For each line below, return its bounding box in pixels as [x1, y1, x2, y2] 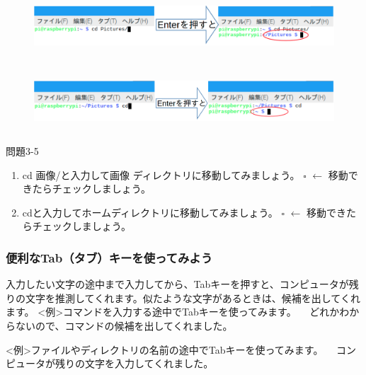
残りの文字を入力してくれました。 [55, 356, 214, 371]
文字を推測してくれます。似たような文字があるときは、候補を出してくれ [25, 290, 360, 305]
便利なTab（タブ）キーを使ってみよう [6, 248, 213, 266]
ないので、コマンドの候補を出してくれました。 [15, 318, 233, 333]
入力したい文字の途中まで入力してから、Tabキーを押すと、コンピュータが [6, 277, 349, 292]
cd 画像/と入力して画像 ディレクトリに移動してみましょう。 [22, 167, 300, 182]
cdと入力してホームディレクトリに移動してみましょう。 [22, 204, 278, 219]
